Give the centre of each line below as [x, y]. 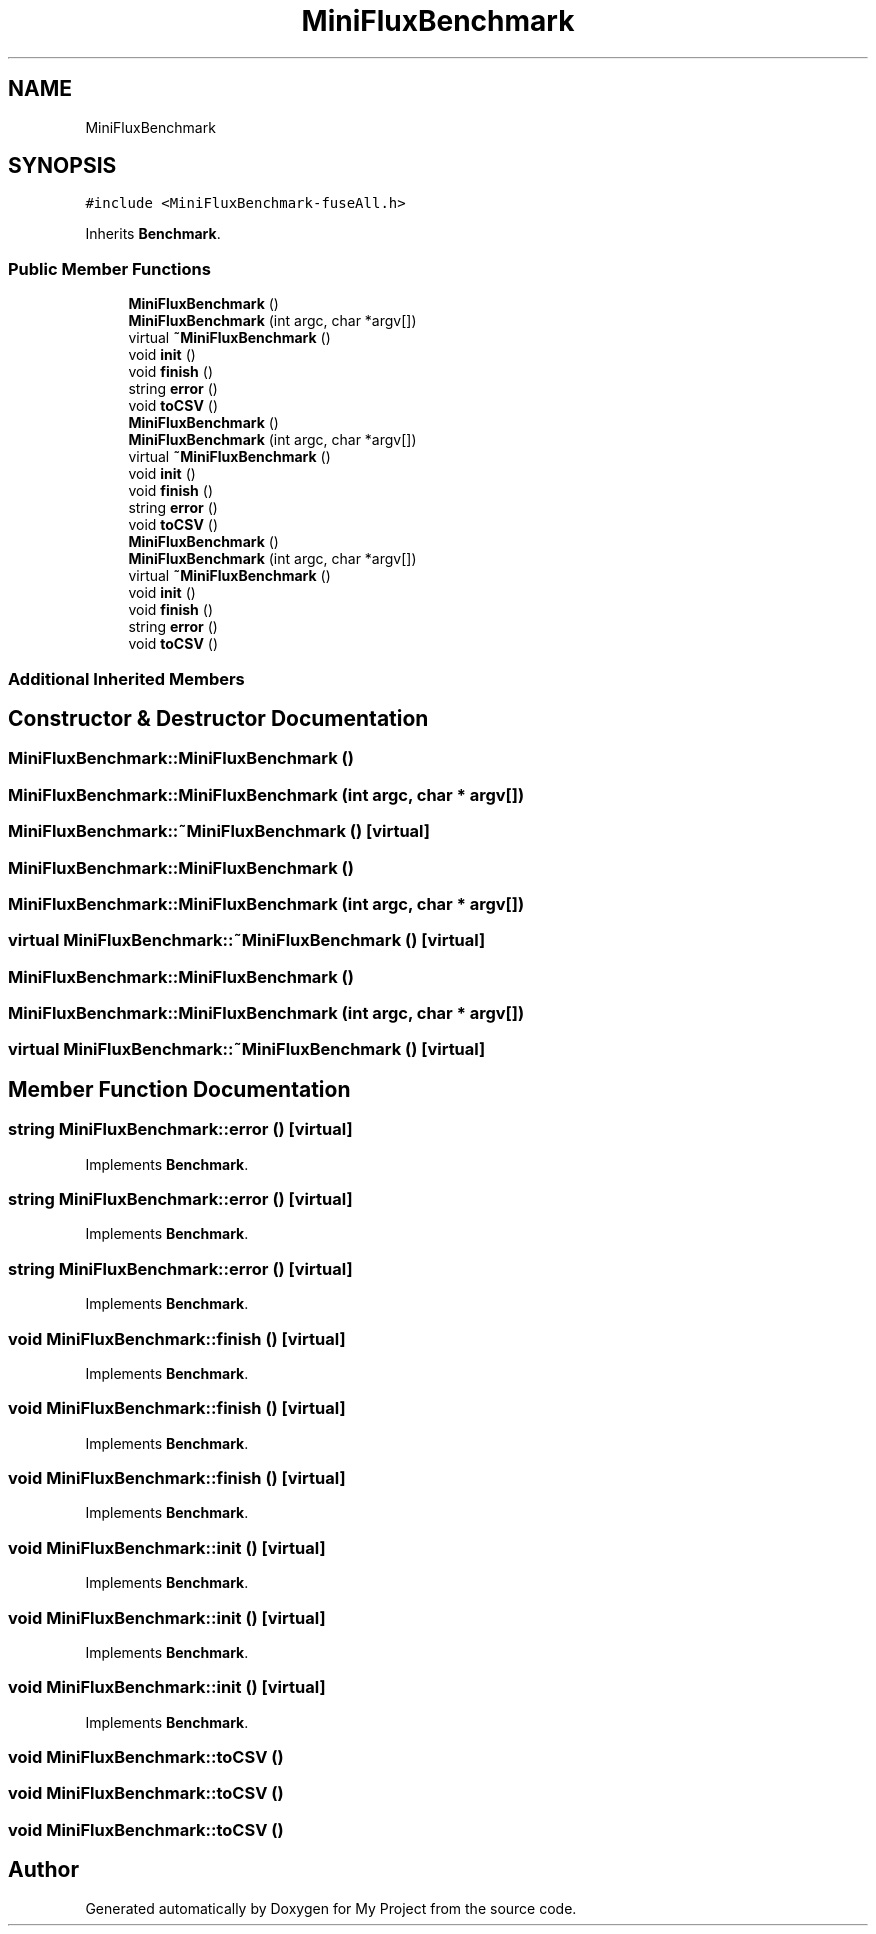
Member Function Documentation [179, 1089]
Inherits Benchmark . [153, 234]
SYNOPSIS [62, 166]
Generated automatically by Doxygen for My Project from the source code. [331, 1908]
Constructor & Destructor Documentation [218, 718]
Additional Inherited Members [126, 678]
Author [43, 1870]
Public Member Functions [109, 268]
